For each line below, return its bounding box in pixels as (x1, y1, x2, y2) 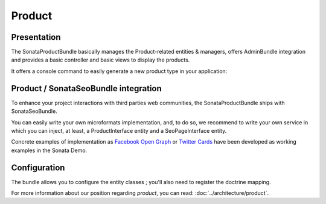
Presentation (11, 32, 61, 42)
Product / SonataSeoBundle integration (11, 83, 162, 94)
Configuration (11, 162, 65, 173)
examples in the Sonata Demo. (11, 147, 88, 154)
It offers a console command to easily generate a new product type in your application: (11, 67, 228, 75)
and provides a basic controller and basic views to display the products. (11, 56, 190, 63)
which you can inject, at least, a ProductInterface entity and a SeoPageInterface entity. (11, 127, 227, 134)
